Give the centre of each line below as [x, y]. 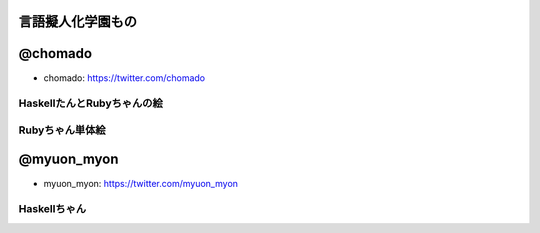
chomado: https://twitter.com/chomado [124, 77]
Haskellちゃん [52, 209]
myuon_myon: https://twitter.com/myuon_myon [141, 183]
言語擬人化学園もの [77, 21]
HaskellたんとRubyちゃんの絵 [91, 103]
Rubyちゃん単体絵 [62, 130]
